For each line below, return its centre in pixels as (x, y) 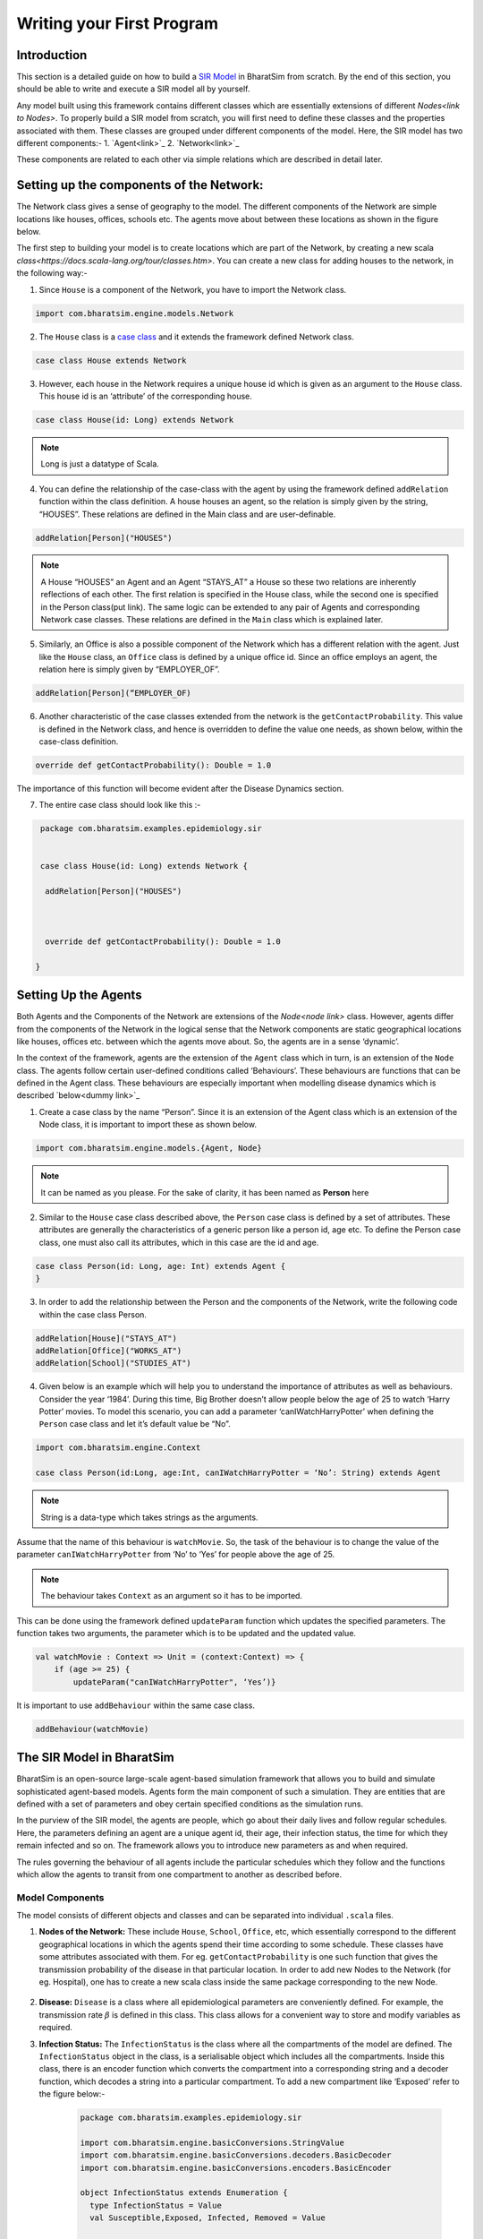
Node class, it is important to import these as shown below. (148, 1125)
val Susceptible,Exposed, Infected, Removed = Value (208, 2218)
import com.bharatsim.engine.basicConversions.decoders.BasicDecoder (236, 2155)
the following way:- (52, 273)
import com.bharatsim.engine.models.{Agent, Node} (149, 1148)
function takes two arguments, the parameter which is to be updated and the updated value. (186, 1633)
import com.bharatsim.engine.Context (118, 1448)
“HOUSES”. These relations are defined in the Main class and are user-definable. (187, 514)
